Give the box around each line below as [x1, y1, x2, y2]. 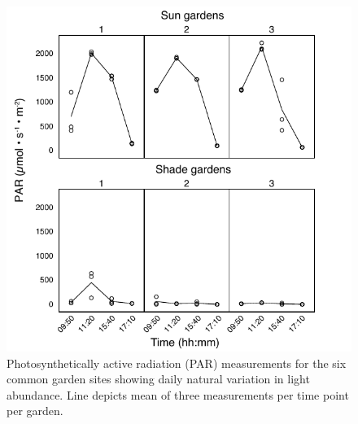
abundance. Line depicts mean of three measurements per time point [7, 386, 349, 403]
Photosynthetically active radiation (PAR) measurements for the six [7, 354, 347, 371]
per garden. [7, 402, 63, 419]
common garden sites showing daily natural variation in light [7, 370, 310, 387]
